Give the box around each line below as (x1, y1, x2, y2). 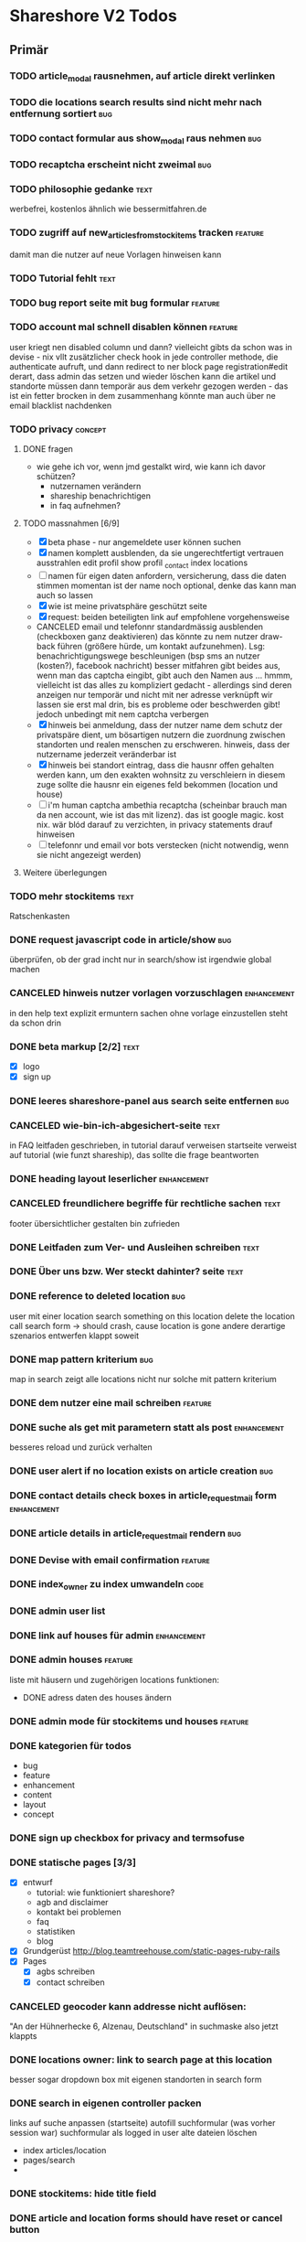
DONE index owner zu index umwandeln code (9, 1578, 204, 1593)
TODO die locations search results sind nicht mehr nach (9, 95, 262, 108)
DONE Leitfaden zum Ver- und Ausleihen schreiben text (9, 1240, 260, 1253)
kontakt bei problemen (36, 1906, 121, 1917)
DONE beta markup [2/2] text (9, 1040, 140, 1053)
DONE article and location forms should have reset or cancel (9, 2212, 283, 2225)
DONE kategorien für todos (9, 1739, 132, 1752)
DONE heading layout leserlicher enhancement (9, 1173, 210, 1185)
